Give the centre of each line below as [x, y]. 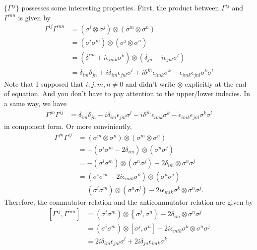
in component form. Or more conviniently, [68, 126]
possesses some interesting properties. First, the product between [120, 7]
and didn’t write [150, 83]
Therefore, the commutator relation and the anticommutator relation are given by [128, 201]
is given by [34, 17]
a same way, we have [35, 103]
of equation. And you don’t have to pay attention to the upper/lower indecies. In [127, 93]
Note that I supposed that [44, 83]
